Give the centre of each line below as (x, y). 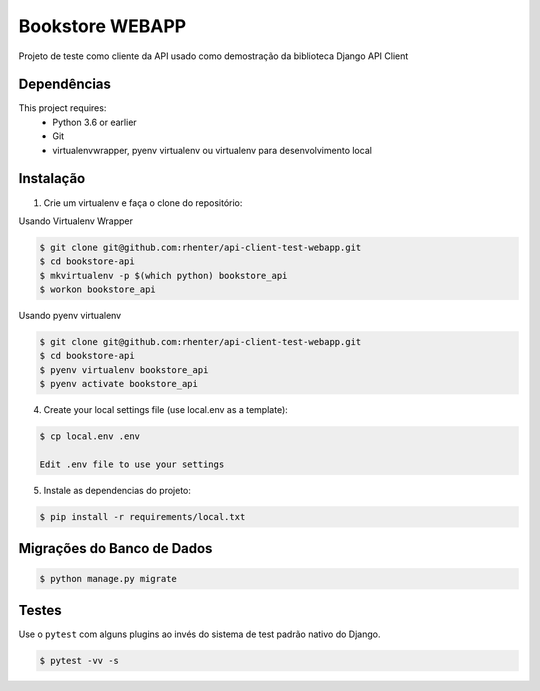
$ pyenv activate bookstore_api (119, 384)
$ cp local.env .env (89, 436)
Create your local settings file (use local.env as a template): (166, 410)
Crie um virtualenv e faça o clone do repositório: (143, 202)
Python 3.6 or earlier (94, 122)
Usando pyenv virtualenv (70, 316)
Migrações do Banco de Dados (115, 548)
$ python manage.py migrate (108, 578)
